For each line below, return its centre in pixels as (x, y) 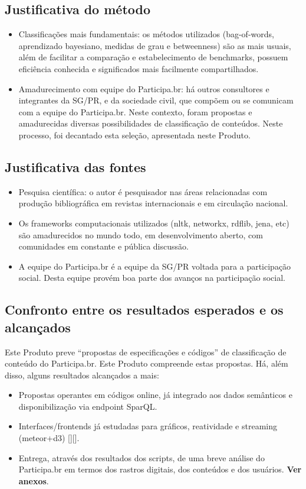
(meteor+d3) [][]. (49, 438)
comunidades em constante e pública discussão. (103, 246)
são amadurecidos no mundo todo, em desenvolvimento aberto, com (141, 234)
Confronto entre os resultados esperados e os (144, 310)
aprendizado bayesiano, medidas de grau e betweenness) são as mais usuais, (155, 45)
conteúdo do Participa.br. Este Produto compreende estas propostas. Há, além (147, 363)
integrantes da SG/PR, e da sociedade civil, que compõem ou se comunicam (156, 100)
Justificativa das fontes (75, 166)
